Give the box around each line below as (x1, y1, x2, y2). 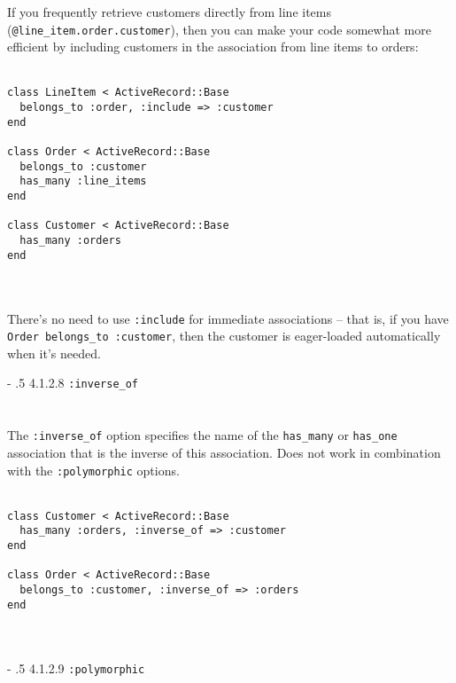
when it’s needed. (7, 343, 101, 362)
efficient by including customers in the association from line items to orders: (7, 37, 419, 56)
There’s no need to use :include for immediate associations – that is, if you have (7, 309, 449, 327)
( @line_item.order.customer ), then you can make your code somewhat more (7, 20, 431, 38)
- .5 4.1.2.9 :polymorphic (7, 658, 145, 677)
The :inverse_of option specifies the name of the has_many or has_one (7, 426, 398, 444)
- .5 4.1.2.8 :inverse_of (7, 373, 139, 392)
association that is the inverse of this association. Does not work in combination (7, 443, 441, 461)
